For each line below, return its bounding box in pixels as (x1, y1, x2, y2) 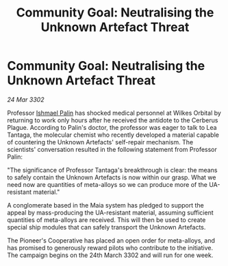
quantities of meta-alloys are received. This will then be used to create (7, 215, 206, 224)
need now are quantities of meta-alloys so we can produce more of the (7, 180, 207, 188)
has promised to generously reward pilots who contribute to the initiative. (7, 243, 214, 252)
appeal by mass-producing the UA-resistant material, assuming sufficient (7, 208, 214, 217)
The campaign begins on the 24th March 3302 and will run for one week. (7, 251, 214, 259)
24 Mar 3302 (7, 95, 45, 104)
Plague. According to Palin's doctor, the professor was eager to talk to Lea (7, 123, 217, 131)
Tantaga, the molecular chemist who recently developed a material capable (7, 131, 219, 139)
